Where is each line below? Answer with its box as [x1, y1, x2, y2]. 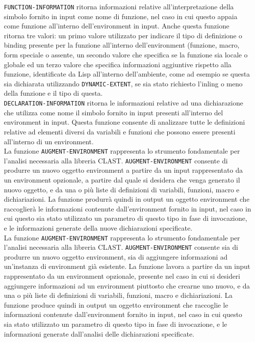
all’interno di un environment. [4, 136, 94, 146]
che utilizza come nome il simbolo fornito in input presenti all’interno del [4, 107, 223, 117]
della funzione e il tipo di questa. [4, 88, 103, 98]
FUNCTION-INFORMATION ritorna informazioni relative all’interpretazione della [4, 1, 234, 11]
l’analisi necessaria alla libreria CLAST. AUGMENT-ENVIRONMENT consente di [4, 155, 228, 165]
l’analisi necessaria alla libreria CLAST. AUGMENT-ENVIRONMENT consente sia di [4, 242, 238, 252]
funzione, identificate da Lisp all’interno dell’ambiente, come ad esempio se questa [4, 69, 250, 79]
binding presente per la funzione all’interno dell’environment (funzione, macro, [4, 40, 240, 50]
